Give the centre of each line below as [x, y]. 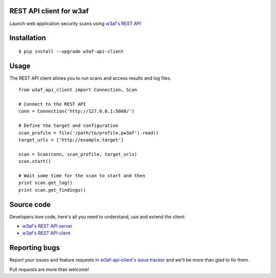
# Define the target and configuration [68, 126]
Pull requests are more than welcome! [49, 269]
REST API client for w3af [49, 11]
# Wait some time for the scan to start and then [82, 176]
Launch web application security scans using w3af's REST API [75, 24]
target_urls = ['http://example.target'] [71, 140]
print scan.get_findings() [52, 190]
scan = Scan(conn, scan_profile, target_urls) [78, 154]
